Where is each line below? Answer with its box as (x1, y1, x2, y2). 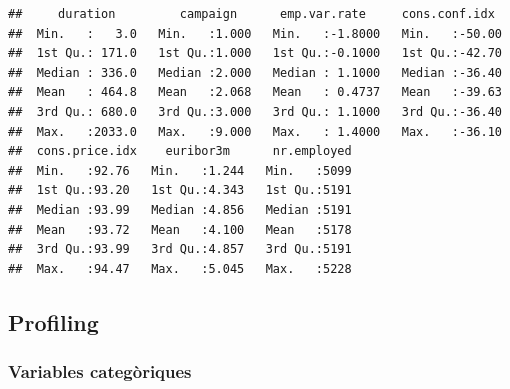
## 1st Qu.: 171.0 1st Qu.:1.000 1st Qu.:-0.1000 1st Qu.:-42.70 (8, 46, 502, 61)
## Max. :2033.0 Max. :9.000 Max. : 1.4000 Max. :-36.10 (8, 124, 502, 139)
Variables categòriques (8, 359, 192, 384)
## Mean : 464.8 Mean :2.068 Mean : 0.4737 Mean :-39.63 (8, 85, 502, 100)
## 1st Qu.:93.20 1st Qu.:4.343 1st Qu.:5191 (8, 183, 352, 198)
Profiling (8, 306, 99, 337)
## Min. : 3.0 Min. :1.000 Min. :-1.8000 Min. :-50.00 (8, 26, 502, 41)
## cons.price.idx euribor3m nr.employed (8, 144, 352, 159)
